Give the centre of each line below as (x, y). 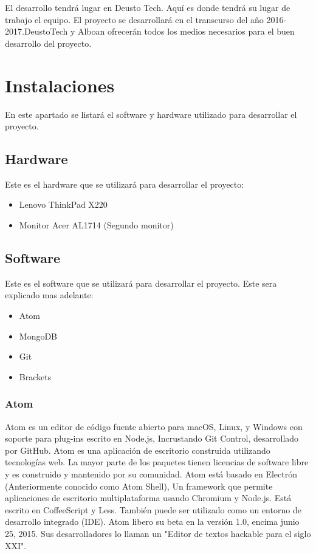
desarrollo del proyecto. (48, 43)
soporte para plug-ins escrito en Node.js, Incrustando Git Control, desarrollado (152, 438)
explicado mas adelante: (49, 295)
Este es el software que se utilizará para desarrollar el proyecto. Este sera (141, 283)
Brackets (35, 376)
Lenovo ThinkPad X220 (63, 204)
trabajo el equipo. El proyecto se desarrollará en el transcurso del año (134, 19)
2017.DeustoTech (36, 31)
